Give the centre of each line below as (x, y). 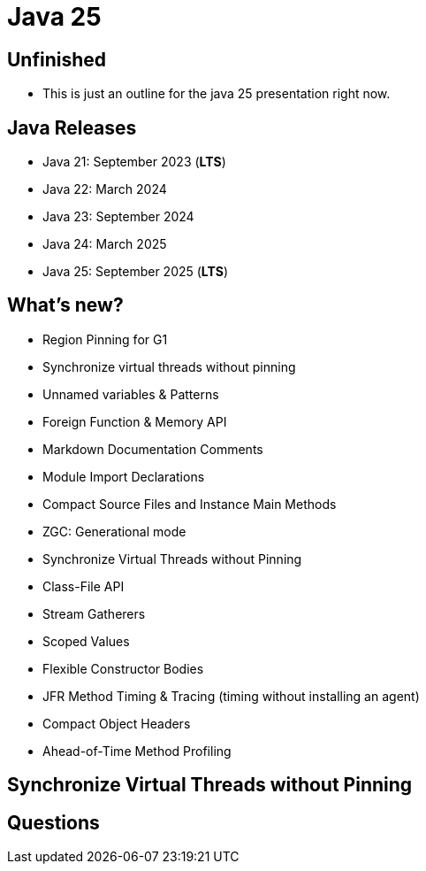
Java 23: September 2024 (118, 217)
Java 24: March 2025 (105, 244)
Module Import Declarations (124, 476)
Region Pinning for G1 (105, 339)
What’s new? (65, 305)
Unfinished (57, 59)
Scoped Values (86, 641)
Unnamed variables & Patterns (131, 394)
